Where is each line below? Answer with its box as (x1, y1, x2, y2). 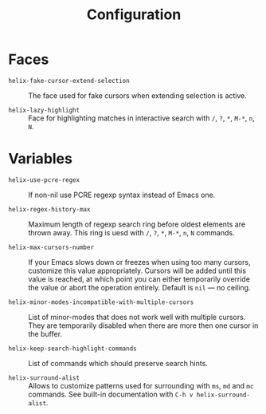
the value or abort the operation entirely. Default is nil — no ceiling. (28, 282, 251, 292)
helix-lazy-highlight (8, 106, 80, 114)
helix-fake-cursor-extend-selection (8, 77, 130, 85)
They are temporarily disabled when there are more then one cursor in (28, 321, 259, 330)
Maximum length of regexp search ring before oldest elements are (28, 219, 245, 229)
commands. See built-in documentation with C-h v (28, 389, 194, 399)
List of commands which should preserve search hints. (28, 358, 209, 368)
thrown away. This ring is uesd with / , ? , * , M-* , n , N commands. (28, 227, 235, 237)
